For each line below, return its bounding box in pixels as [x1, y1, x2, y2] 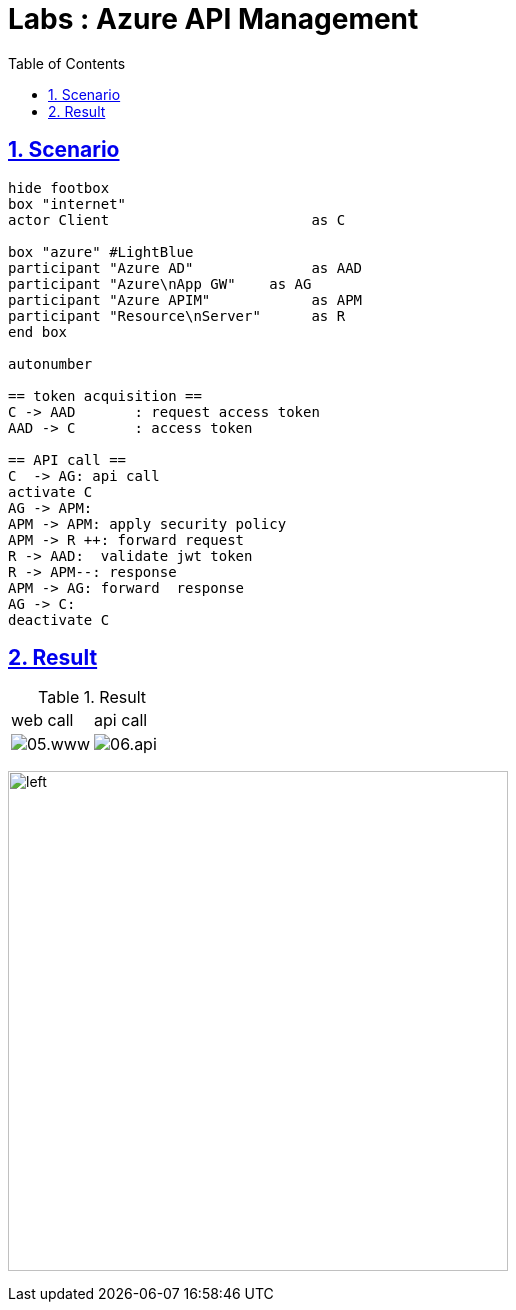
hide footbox [8, 179, 110, 196]
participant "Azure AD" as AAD [8, 259, 363, 276]
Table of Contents [8, 54, 126, 72]
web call [11, 710, 74, 731]
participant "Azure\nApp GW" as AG [8, 275, 312, 292]
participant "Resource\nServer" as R [8, 307, 346, 324]
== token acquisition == [8, 387, 202, 404]
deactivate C [8, 611, 110, 628]
